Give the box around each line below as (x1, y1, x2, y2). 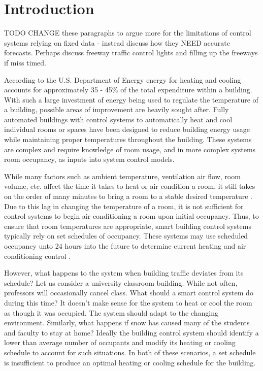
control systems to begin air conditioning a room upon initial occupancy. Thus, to (4, 211, 259, 221)
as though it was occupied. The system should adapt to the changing (4, 307, 218, 318)
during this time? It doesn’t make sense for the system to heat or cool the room (4, 297, 252, 308)
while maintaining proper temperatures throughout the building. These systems (4, 134, 252, 145)
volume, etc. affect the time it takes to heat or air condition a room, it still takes (4, 181, 255, 191)
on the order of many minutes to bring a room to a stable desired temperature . (4, 191, 252, 201)
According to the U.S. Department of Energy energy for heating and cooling (4, 74, 241, 85)
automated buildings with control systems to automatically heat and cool (4, 114, 233, 124)
